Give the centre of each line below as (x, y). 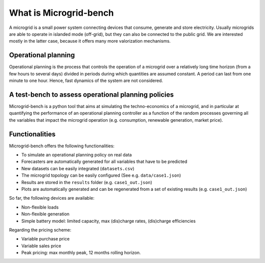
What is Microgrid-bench (61, 13)
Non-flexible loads (40, 207)
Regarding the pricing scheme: (40, 230)
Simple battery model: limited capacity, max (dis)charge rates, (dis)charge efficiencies (108, 221)
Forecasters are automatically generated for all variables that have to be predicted (104, 161)
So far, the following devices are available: (52, 198)
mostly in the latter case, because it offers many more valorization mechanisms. (90, 41)
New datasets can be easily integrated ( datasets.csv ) (78, 168)
